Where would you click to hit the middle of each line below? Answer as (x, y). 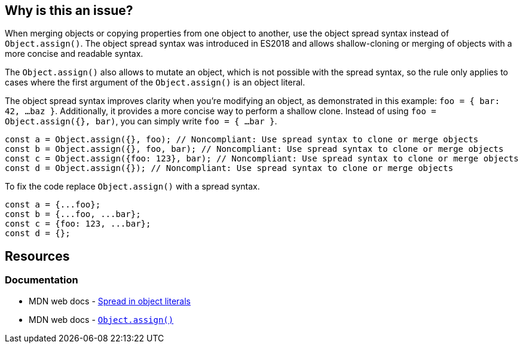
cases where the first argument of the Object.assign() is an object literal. (155, 83)
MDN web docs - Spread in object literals (110, 301)
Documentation (42, 280)
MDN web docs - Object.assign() (101, 319)
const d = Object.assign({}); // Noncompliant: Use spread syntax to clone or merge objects (229, 168)
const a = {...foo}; (53, 205)
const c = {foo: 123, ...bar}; (78, 224)
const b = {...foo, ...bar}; (73, 214)
